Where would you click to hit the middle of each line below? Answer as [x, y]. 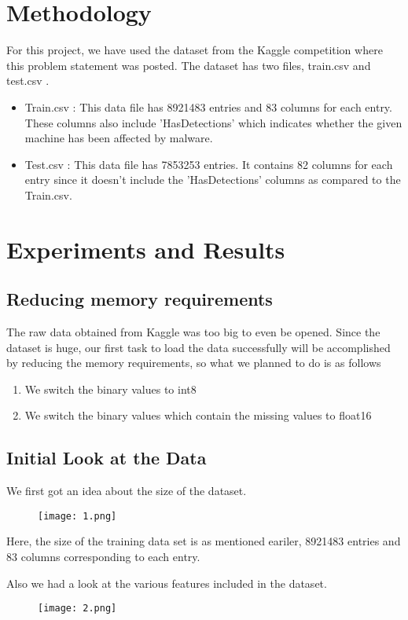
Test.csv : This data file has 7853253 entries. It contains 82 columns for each [209, 164]
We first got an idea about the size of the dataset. [127, 491]
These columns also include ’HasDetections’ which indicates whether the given [213, 122]
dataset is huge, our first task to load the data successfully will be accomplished [198, 347]
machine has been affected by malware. [119, 138]
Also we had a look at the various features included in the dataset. [167, 583]
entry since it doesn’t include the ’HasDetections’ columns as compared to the [213, 180]
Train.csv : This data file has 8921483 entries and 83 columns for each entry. [208, 106]
